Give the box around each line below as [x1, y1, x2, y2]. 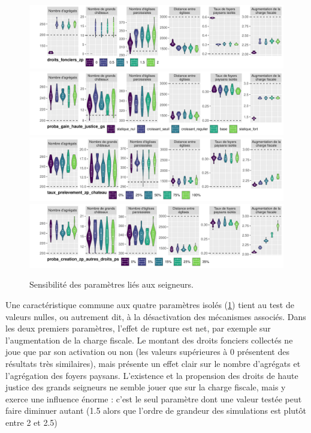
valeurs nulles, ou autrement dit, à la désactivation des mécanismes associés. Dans [5, 310, 306, 322]
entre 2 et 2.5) [5, 416, 58, 428]
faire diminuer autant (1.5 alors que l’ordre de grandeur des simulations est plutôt [5, 404, 306, 417]
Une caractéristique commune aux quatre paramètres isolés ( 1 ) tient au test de [5, 298, 294, 310]
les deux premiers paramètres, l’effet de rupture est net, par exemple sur [5, 322, 271, 335]
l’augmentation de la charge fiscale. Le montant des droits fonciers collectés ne [5, 333, 293, 346]
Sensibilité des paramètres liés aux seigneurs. [29, 278, 194, 291]
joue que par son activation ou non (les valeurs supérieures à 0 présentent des [5, 345, 289, 358]
